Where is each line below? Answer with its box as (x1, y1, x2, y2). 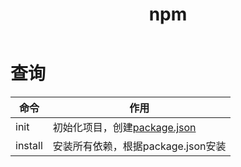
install (15, 138, 43, 152)
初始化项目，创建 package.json (52, 120, 197, 134)
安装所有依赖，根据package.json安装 (52, 139, 227, 153)
